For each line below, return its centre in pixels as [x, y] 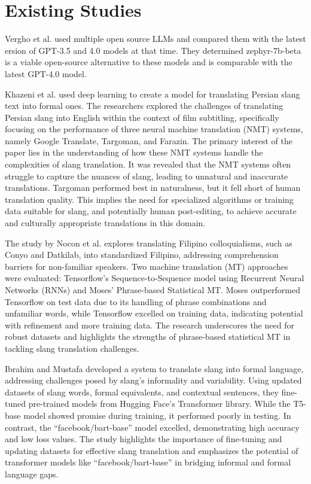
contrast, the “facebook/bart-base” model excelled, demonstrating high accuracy [152, 427]
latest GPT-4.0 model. [46, 73]
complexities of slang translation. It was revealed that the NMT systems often [148, 164]
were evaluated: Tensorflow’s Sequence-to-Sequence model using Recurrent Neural [155, 278]
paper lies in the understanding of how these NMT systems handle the [134, 152]
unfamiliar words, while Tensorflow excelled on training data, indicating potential [154, 313]
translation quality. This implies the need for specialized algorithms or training [149, 199]
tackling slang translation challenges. [72, 348]
